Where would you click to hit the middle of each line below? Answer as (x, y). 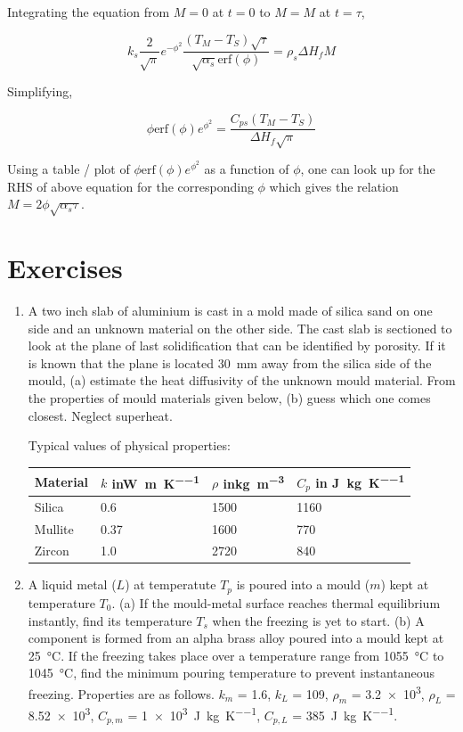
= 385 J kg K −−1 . (345, 714)
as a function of (247, 169)
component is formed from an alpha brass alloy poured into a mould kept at (236, 638)
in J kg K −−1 (360, 481)
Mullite (54, 528)
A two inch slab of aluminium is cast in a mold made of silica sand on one (230, 311)
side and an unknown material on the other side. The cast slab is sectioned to (240, 328)
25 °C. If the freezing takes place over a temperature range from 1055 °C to (236, 655)
